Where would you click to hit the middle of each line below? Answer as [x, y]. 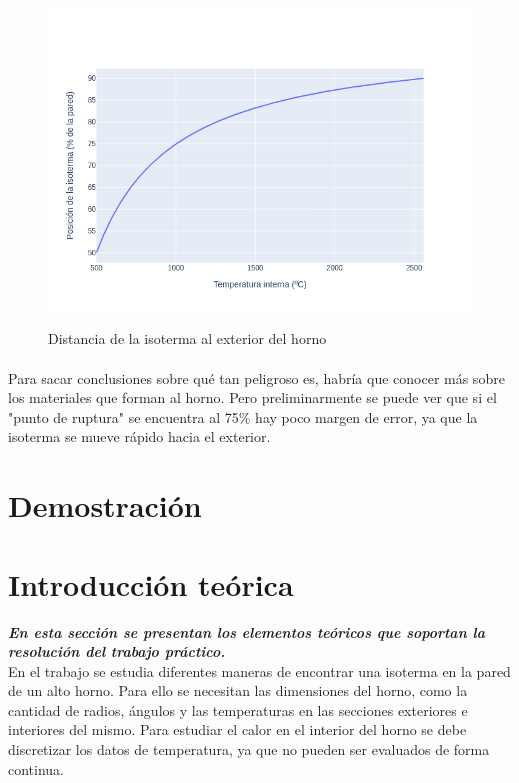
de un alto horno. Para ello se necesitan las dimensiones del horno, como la [238, 690]
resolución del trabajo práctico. [117, 651]
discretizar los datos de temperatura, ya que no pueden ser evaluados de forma [249, 749]
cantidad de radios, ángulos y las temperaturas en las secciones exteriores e [238, 709]
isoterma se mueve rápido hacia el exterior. [139, 436]
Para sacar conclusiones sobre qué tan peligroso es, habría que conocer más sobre [256, 377]
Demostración [105, 505]
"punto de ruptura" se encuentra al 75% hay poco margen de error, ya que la [243, 416]
